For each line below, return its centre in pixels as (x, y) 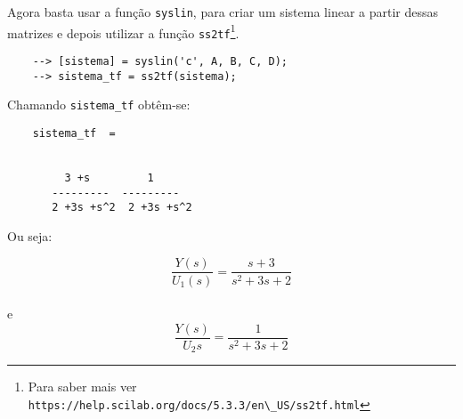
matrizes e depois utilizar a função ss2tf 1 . (123, 31)
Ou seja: (30, 235)
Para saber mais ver (82, 387)
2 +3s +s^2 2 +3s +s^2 (122, 208)
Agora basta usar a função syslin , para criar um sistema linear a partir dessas (223, 12)
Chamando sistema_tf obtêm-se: (99, 105)
